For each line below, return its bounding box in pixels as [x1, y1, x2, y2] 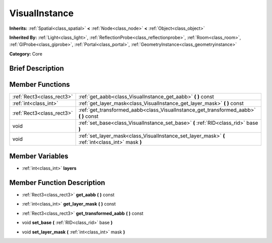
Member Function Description [9, 178, 105, 187]
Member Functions [9, 80, 70, 88]
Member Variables [9, 152, 69, 161]
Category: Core [9, 51, 43, 57]
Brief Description [9, 64, 64, 73]
